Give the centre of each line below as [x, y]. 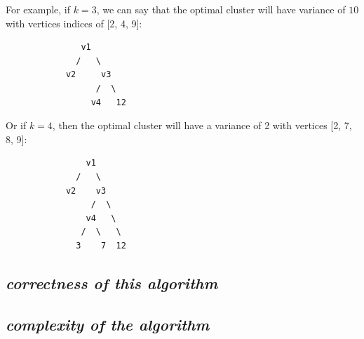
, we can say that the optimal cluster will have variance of [221, 9]
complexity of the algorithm [108, 324]
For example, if [38, 9]
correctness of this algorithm [112, 282]
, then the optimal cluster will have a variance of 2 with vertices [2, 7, [202, 125]
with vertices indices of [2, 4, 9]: [74, 23]
